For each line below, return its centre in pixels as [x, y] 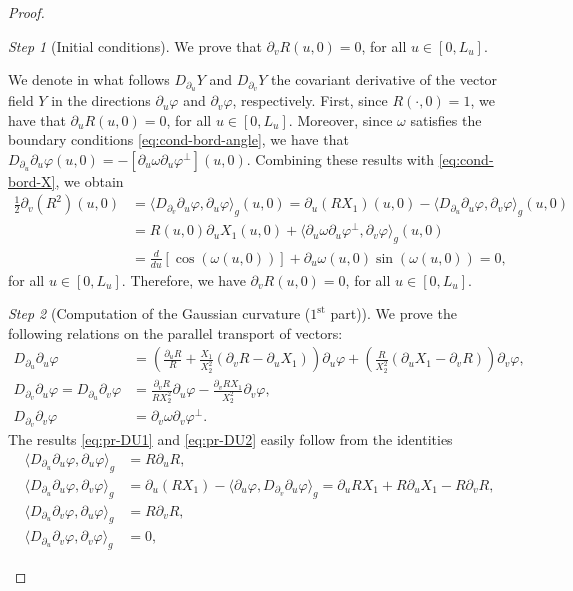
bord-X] [32, 180]
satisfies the [446, 119]
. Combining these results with [340, 158]
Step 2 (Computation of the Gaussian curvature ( [159, 313]
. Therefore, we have [183, 279]
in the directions [101, 100]
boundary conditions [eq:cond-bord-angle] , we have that [178, 139]
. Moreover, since [340, 119]
